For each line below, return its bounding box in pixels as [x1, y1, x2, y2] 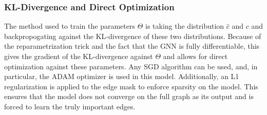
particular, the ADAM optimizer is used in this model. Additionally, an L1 [4, 71, 239, 82]
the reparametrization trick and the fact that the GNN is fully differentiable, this [4, 41, 260, 51]
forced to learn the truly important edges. [4, 101, 136, 111]
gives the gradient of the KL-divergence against [4, 51, 153, 61]
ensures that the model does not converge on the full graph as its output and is [4, 91, 254, 102]
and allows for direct [163, 51, 228, 61]
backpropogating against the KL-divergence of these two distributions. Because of [4, 30, 261, 41]
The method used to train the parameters [4, 21, 135, 31]
